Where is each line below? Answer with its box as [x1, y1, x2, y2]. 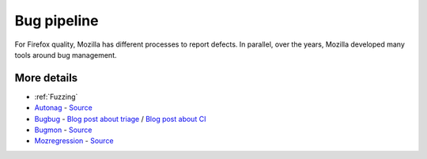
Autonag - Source [34, 103, 93, 112]
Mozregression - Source [34, 136, 114, 146]
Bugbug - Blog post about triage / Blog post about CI [34, 114, 206, 123]
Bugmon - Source [34, 125, 93, 134]
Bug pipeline [14, 12, 99, 29]
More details [14, 71, 78, 85]
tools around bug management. [14, 50, 117, 59]
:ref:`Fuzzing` [34, 92, 78, 101]
